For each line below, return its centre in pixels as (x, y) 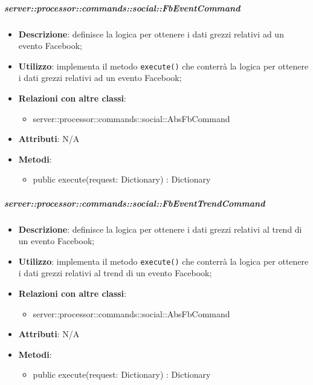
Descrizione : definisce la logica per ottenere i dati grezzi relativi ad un (151, 34)
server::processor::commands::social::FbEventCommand (122, 8)
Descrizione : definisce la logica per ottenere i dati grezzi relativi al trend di (160, 229)
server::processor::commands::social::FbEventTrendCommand (135, 203)
